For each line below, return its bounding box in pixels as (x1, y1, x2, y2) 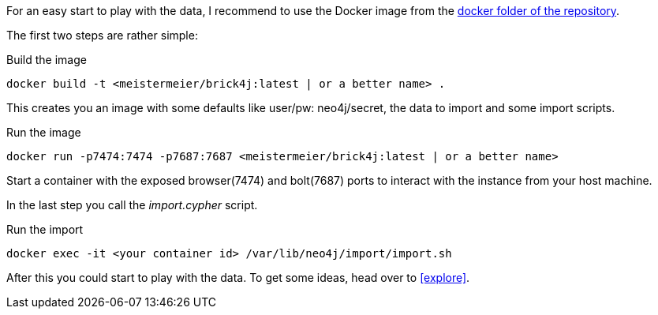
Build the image (6, 53, 87, 66)
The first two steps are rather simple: (6, 28, 198, 42)
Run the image (6, 126, 81, 139)
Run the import (6, 223, 84, 236)
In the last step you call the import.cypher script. (6, 198, 258, 212)
